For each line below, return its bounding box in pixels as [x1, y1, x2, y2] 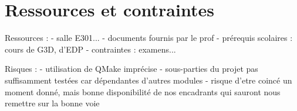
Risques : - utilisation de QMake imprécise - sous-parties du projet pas [5, 63, 258, 75]
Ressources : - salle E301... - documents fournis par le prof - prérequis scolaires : [5, 32, 293, 44]
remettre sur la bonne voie [5, 97, 100, 109]
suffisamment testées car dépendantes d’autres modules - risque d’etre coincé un [5, 74, 292, 86]
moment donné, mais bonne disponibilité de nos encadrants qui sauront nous [5, 85, 281, 98]
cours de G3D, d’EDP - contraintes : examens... [5, 43, 176, 55]
